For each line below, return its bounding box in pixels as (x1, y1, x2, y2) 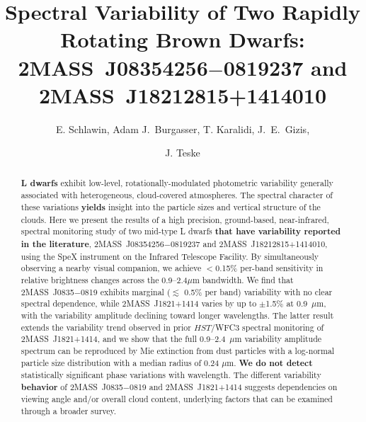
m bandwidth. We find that (192, 273, 294, 285)
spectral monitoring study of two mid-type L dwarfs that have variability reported (21, 225, 341, 238)
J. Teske (165, 145, 200, 160)
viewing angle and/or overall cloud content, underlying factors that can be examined (21, 393, 333, 405)
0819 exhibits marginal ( (80, 285, 171, 297)
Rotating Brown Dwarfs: (60, 25, 305, 54)
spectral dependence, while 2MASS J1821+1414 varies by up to (21, 297, 257, 309)
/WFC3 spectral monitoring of (211, 321, 324, 333)
